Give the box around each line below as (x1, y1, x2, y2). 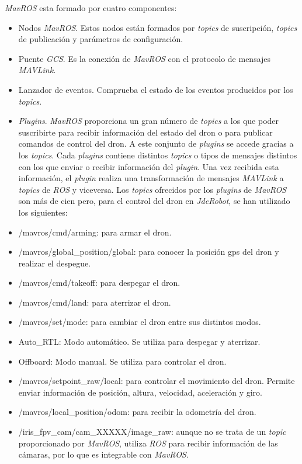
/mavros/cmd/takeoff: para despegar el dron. (18, 276, 180, 289)
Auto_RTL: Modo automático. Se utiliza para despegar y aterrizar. (18, 335, 261, 348)
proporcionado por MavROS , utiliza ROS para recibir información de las (18, 437, 278, 449)
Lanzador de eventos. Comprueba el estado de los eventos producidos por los (18, 83, 293, 95)
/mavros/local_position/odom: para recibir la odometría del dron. (18, 406, 256, 418)
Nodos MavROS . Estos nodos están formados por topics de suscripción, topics (18, 21, 297, 33)
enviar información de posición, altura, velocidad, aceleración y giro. (18, 386, 262, 398)
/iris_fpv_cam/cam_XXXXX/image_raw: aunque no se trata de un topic (18, 425, 286, 438)
